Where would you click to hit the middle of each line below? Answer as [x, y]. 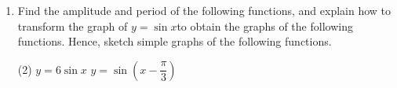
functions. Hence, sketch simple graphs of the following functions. [175, 41]
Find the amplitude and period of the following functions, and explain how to [204, 10]
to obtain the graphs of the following [265, 26]
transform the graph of [73, 26]
